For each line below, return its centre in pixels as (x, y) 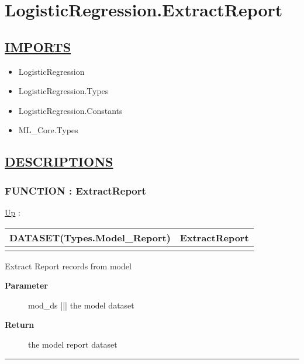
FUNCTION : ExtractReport (75, 190)
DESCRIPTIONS (59, 162)
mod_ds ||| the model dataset (81, 305)
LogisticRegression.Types (63, 91)
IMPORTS (38, 46)
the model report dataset (73, 344)
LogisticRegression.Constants (70, 110)
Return (20, 325)
